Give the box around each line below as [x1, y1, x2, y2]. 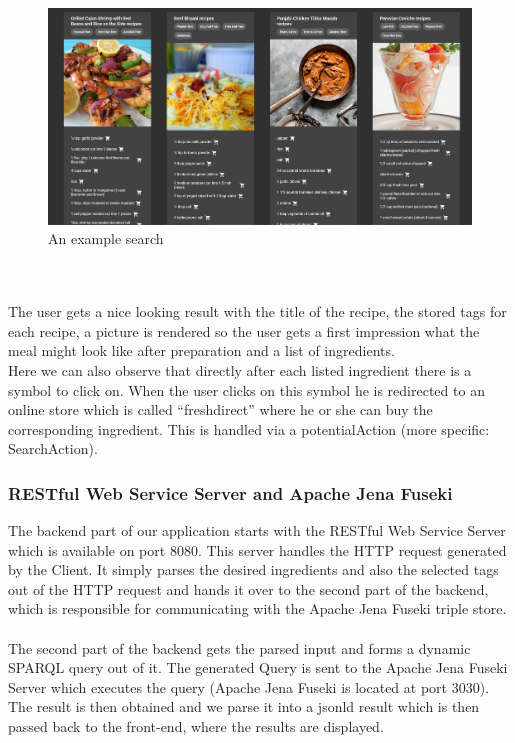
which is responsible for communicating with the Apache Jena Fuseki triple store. [8, 598, 507, 619]
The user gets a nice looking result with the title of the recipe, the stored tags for [8, 301, 507, 322]
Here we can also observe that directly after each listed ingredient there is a [8, 359, 472, 380]
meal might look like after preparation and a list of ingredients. [8, 340, 395, 361]
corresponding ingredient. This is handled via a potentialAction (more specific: [8, 418, 490, 439]
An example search [48, 228, 164, 249]
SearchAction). [8, 438, 98, 459]
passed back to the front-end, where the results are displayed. [8, 716, 384, 737]
